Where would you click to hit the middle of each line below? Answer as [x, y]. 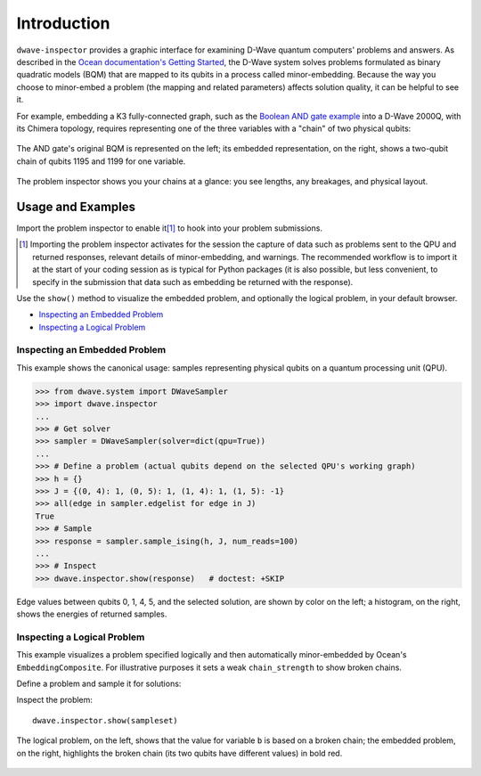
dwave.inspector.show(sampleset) [105, 720]
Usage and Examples [76, 206]
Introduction [63, 23]
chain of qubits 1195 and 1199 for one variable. [101, 161]
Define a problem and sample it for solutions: [99, 683]
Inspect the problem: [55, 700]
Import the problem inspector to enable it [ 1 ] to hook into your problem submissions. [169, 228]
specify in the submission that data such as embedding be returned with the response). [193, 282]
